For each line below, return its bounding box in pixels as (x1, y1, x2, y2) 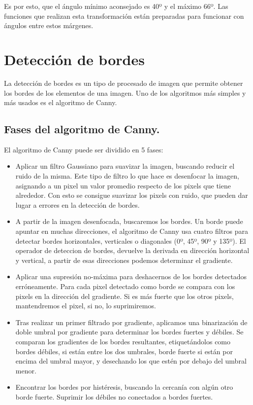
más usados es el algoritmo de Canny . (4, 97, 117, 108)
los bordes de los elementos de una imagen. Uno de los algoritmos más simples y (4, 87, 246, 98)
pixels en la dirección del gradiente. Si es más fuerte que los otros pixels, (15, 291, 234, 301)
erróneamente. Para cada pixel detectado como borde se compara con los (15, 281, 235, 292)
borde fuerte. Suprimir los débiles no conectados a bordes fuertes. (15, 391, 213, 402)
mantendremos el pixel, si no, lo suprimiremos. (15, 300, 156, 311)
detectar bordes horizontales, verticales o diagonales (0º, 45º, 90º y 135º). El (15, 235, 246, 246)
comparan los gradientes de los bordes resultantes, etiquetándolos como (15, 336, 231, 346)
